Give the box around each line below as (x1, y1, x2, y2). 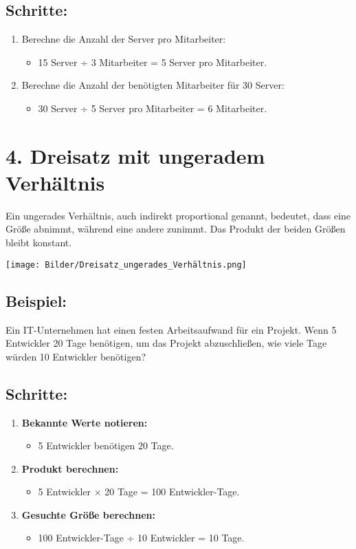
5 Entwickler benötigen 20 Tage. (38, 438, 174, 453)
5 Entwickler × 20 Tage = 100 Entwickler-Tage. (38, 484, 240, 499)
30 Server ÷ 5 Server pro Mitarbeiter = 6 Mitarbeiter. (38, 100, 267, 115)
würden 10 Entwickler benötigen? (5, 349, 146, 363)
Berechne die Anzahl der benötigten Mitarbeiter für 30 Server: (21, 78, 285, 92)
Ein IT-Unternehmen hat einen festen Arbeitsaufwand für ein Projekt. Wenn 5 (5, 322, 337, 336)
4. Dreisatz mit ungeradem (5, 141, 265, 169)
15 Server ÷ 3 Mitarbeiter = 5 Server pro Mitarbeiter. (38, 54, 267, 69)
